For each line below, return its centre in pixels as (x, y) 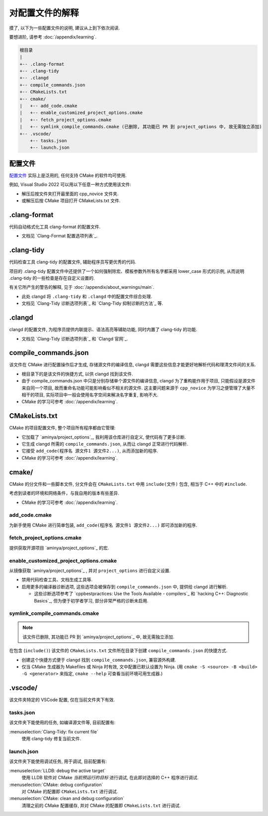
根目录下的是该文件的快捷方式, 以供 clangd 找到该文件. (77, 374)
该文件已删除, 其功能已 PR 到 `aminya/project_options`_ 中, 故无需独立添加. (99, 637)
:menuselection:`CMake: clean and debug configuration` (67, 799)
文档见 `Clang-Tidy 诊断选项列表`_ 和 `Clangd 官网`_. (75, 339)
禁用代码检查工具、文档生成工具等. (57, 580)
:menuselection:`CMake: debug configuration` (56, 785)
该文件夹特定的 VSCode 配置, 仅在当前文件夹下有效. (62, 700)
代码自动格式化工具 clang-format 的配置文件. (55, 227)
